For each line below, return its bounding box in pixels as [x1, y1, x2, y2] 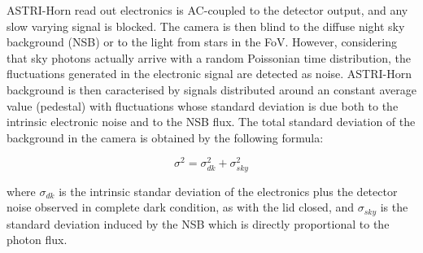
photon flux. [7, 231, 68, 248]
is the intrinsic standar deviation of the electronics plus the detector [59, 182, 398, 199]
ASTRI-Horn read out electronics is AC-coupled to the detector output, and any [7, 2, 408, 18]
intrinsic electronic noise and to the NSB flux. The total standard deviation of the [7, 113, 416, 130]
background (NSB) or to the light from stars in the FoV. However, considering [7, 33, 397, 50]
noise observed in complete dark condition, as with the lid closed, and [7, 198, 354, 216]
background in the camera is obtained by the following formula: [7, 129, 324, 146]
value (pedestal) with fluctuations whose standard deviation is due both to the [7, 97, 399, 114]
